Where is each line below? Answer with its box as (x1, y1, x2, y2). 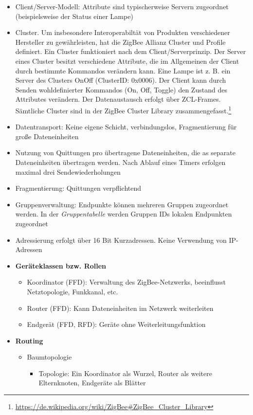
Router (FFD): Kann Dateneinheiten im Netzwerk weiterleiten (27, 303, 214, 313)
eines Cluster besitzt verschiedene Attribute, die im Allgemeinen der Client (15, 55, 239, 66)
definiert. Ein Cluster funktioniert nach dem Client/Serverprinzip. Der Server (15, 46, 246, 56)
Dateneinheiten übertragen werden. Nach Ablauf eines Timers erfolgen (15, 157, 226, 167)
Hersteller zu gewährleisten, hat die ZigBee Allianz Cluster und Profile (15, 36, 226, 47)
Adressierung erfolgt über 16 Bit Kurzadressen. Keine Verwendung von (15, 235, 227, 245)
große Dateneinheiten (15, 131, 79, 141)
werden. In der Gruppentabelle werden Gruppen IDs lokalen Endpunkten (15, 209, 232, 219)
